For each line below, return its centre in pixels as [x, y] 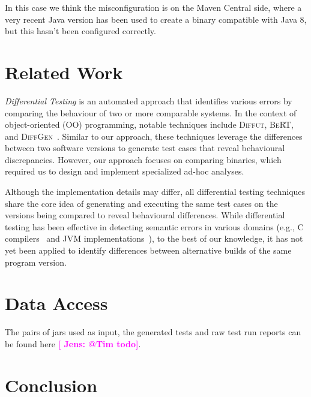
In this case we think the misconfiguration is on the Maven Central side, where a [153, 7]
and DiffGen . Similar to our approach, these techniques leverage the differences [154, 136]
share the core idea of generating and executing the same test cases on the [141, 203]
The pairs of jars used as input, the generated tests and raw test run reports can [153, 332]
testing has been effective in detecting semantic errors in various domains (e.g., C [154, 226]
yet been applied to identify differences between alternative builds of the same [148, 250]
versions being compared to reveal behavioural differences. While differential [145, 215]
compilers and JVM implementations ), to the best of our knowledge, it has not [154, 238]
